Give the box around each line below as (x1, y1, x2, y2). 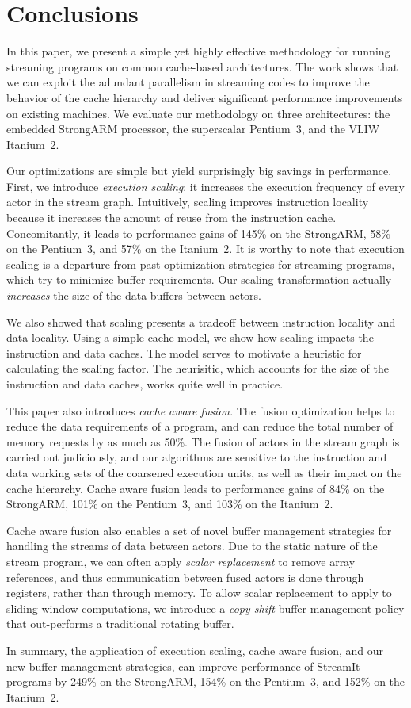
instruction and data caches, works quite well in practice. (6, 376, 284, 392)
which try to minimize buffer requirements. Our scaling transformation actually (6, 271, 392, 288)
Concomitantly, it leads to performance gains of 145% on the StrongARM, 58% (6, 224, 391, 241)
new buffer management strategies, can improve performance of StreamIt (6, 657, 360, 674)
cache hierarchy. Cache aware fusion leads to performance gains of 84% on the (6, 480, 385, 496)
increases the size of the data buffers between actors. (6, 287, 262, 304)
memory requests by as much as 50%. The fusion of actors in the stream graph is (6, 433, 400, 450)
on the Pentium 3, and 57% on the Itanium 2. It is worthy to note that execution (6, 240, 405, 257)
